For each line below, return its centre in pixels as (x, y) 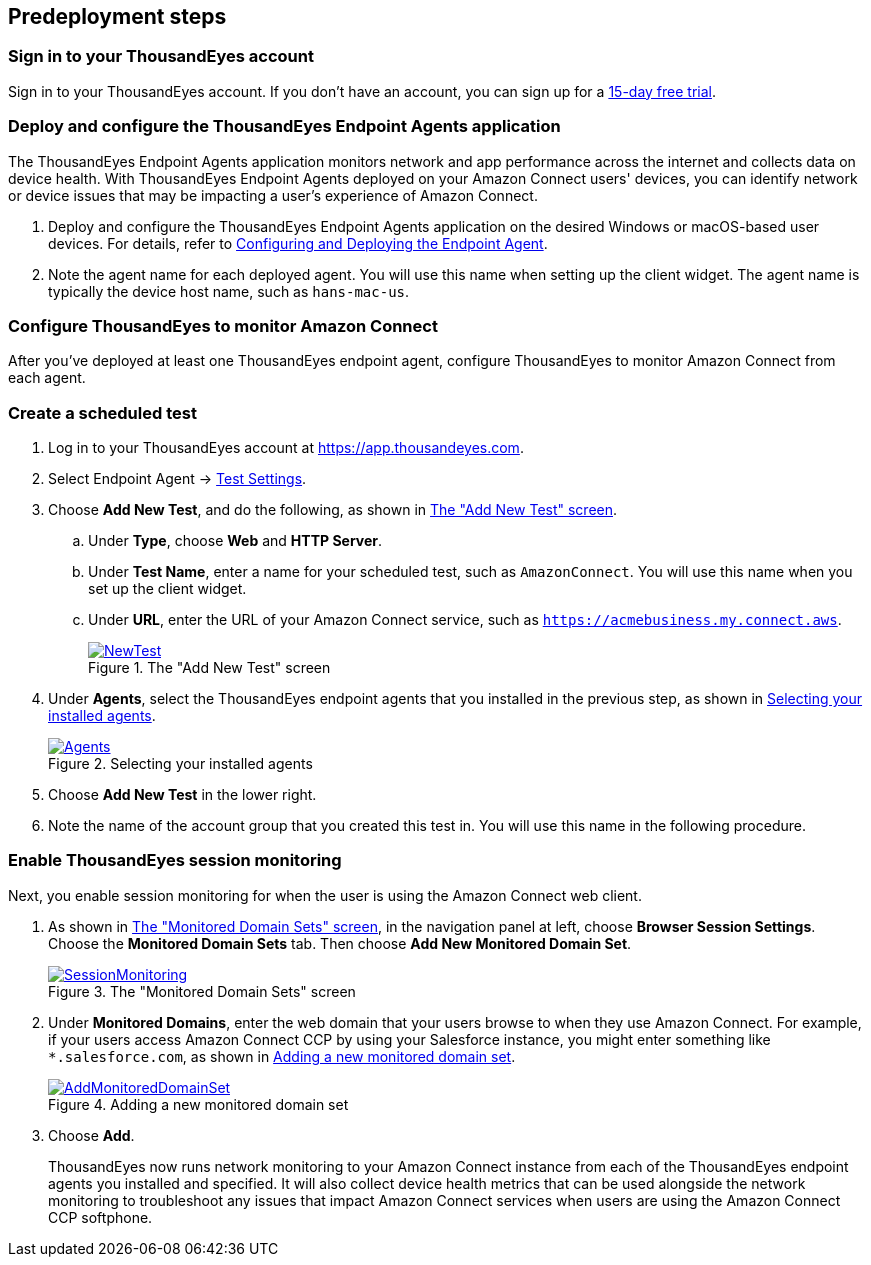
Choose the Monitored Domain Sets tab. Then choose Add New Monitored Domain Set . (340, 943)
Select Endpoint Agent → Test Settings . (177, 479)
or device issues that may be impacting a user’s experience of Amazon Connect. (273, 195)
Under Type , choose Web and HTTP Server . (235, 541)
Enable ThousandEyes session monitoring (175, 860)
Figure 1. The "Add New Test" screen (209, 668)
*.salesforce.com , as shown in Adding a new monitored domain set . (282, 1056)
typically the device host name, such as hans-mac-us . (229, 291)
